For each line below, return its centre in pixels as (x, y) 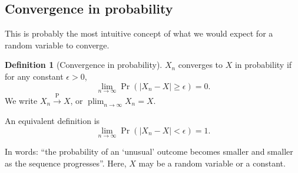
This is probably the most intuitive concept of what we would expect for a (139, 33)
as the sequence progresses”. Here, (66, 163)
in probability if (263, 65)
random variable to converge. (57, 45)
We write (21, 100)
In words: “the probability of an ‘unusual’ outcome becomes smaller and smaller (149, 151)
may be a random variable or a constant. (212, 163)
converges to (201, 65)
